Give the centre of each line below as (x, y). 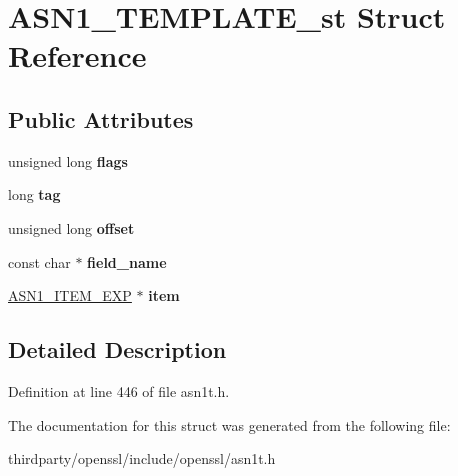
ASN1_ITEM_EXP (70, 295)
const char (39, 261)
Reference (77, 55)
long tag (34, 194)
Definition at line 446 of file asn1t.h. (119, 390)
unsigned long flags (68, 160)
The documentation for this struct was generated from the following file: (229, 424)
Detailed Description (117, 349)
